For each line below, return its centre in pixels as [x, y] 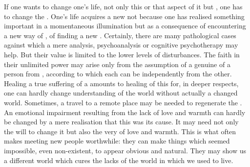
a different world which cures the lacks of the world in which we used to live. [119, 160]
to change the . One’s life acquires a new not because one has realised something [124, 16]
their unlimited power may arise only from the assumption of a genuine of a [117, 64]
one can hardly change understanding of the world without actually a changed [121, 93]
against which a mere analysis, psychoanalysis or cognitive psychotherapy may [121, 45]
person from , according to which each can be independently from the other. [118, 74]
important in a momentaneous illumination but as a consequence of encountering [125, 26]
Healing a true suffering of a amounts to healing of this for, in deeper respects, [121, 83]
